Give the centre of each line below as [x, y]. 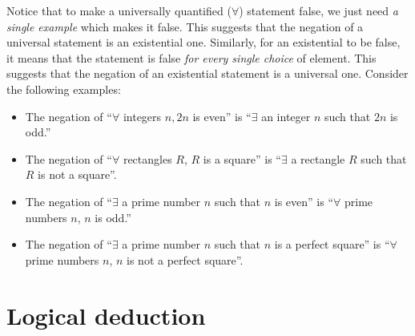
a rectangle [318, 158]
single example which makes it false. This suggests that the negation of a [185, 26]
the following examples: [64, 89]
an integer [286, 116]
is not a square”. [77, 174]
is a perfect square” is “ [332, 244]
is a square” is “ [242, 158]
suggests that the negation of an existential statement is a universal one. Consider [207, 73]
